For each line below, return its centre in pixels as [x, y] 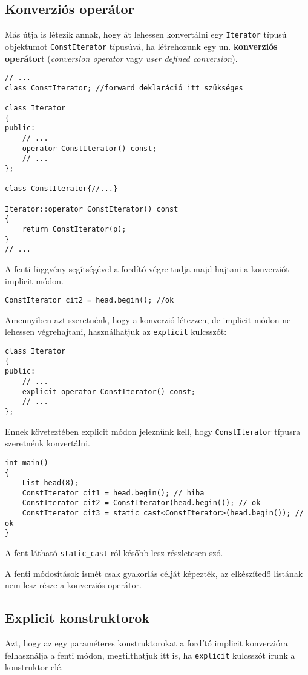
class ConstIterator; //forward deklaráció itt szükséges [124, 88]
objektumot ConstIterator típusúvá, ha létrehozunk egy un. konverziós [141, 46]
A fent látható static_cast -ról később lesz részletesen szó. [114, 553]
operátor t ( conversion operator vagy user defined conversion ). [121, 58]
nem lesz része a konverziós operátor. [73, 585]
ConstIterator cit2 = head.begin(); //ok [90, 301]
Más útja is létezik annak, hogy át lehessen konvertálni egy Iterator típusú [146, 34]
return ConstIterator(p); [74, 229]
